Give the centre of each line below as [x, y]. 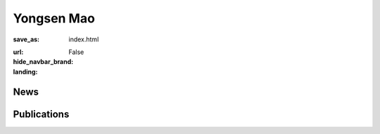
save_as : [26, 39]
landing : [25, 72]
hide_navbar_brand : [43, 62]
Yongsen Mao [54, 18]
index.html [84, 39]
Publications [41, 114]
